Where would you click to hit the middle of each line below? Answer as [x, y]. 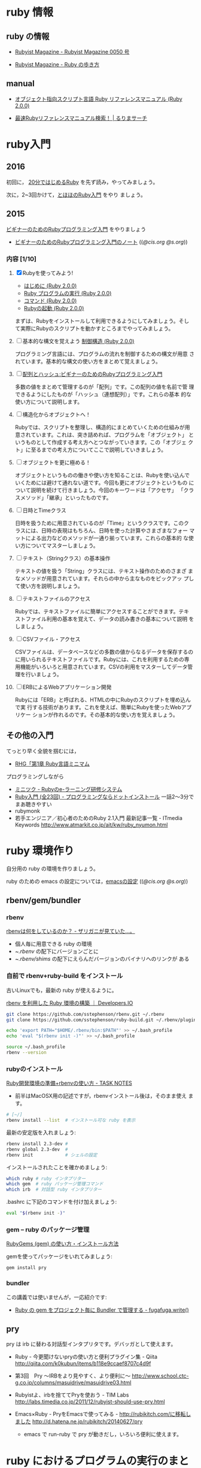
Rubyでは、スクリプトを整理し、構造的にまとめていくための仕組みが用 [102, 427]
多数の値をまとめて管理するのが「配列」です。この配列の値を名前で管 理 [104, 386]
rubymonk [28, 811]
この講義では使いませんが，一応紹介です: [57, 1297]
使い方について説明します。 [48, 401]
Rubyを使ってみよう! [48, 273]
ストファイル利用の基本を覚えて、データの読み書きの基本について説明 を [104, 619]
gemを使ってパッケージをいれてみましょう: [59, 1257]
